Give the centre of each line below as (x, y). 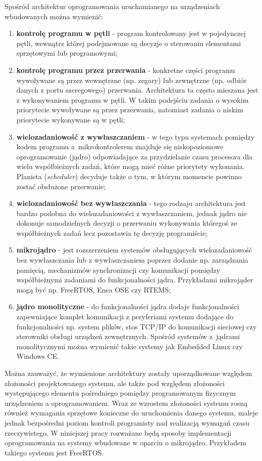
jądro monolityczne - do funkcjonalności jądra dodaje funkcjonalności (128, 306)
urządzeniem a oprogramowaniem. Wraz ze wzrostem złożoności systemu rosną (126, 403)
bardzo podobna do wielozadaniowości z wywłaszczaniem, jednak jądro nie (132, 213)
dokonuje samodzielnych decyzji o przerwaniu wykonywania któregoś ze (127, 223)
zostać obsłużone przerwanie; (61, 186)
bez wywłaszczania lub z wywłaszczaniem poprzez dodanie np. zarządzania (132, 260)
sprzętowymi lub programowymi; (67, 53)
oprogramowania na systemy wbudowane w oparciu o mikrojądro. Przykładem (125, 443)
